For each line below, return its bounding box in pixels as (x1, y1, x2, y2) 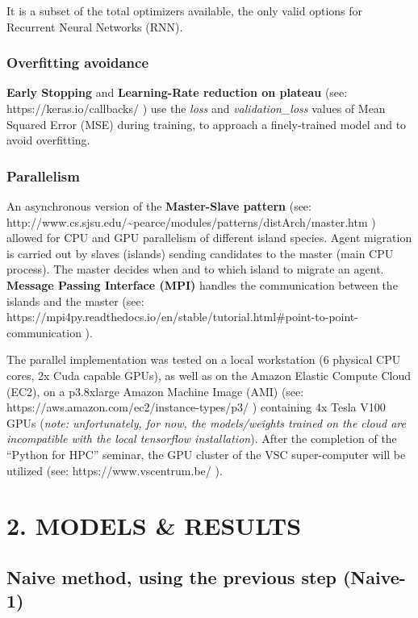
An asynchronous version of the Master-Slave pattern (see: (6, 198, 311, 214)
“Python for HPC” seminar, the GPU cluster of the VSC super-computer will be (6, 445, 406, 462)
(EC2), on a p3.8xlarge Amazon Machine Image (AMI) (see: (6, 382, 304, 399)
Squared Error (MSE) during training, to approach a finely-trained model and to (6, 115, 407, 132)
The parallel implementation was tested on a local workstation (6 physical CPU (6, 351, 401, 368)
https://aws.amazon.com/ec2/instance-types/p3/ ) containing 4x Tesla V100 (6, 399, 386, 415)
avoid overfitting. (6, 132, 90, 148)
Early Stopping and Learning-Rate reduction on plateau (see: (6, 84, 348, 101)
